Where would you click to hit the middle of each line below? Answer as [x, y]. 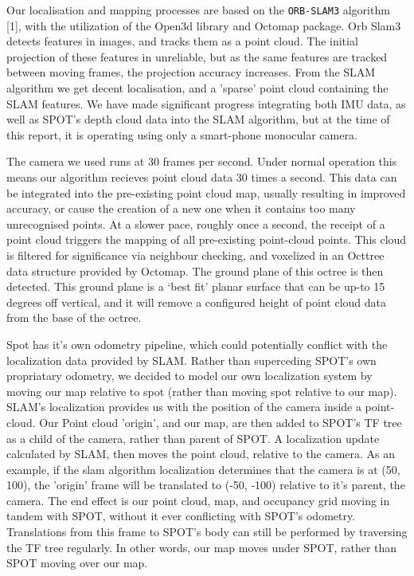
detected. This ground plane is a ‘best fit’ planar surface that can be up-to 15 [196, 286]
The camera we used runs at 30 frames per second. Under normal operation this [202, 161]
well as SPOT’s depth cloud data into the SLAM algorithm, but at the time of [198, 119]
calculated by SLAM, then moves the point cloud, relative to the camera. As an [201, 454]
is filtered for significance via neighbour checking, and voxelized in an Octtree [195, 255]
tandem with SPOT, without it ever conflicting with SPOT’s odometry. [181, 516]
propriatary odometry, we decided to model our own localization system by [189, 376]
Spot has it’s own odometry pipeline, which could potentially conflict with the [197, 344]
